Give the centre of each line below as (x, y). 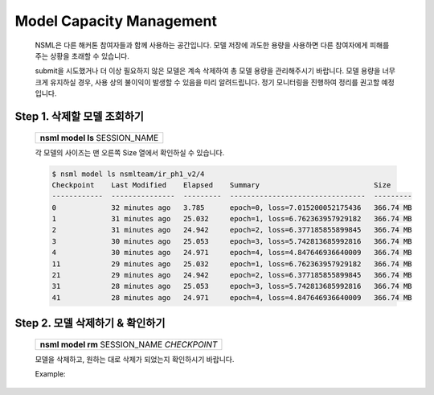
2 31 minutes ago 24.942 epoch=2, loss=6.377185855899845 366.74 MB (232, 230)
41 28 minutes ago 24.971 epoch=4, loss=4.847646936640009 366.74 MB (232, 297)
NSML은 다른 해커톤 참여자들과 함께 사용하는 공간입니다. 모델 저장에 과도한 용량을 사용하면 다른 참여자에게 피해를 (212, 45)
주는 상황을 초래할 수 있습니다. (82, 56)
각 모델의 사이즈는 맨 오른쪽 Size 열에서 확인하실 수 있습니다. (130, 152)
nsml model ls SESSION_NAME (99, 138)
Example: (50, 374)
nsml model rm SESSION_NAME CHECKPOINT (129, 344)
